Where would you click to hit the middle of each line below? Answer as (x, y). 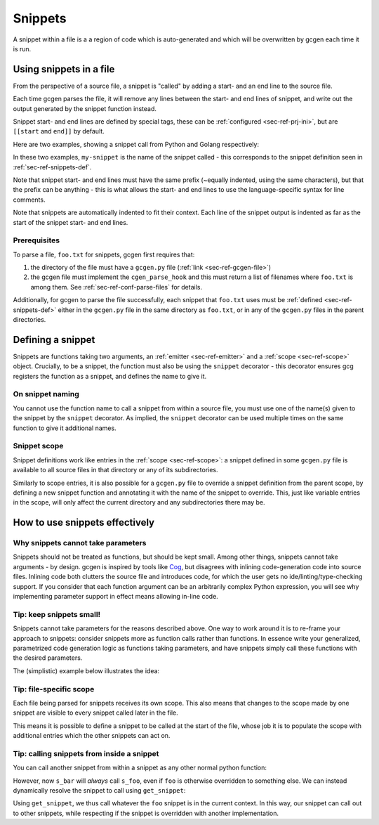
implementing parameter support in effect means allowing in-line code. (116, 597)
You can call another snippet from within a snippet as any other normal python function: (140, 768)
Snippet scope (38, 446)
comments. (29, 200)
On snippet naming (46, 394)
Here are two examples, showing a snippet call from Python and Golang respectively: (136, 144)
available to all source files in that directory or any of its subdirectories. (115, 470)
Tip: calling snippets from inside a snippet (86, 753)
